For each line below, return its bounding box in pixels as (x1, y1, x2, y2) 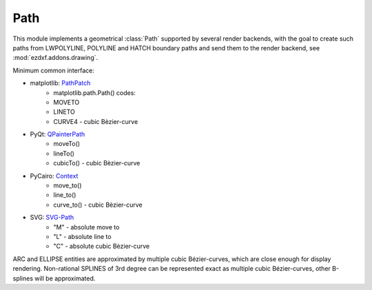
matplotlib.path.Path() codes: (53, 88, 136, 96)
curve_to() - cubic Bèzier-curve (53, 200, 143, 209)
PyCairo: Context (30, 172, 79, 180)
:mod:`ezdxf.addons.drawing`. (12, 54, 99, 62)
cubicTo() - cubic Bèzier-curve (53, 159, 141, 167)
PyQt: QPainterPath (30, 130, 85, 138)
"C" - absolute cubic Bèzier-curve (53, 242, 150, 251)
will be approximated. (34, 274, 96, 282)
